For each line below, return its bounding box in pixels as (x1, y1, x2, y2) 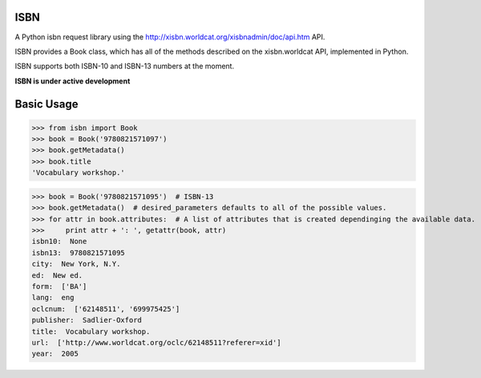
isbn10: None (31, 237, 87, 246)
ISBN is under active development (14, 76, 131, 86)
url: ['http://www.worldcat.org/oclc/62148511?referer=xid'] (31, 338, 281, 347)
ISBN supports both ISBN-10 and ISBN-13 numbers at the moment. (14, 61, 235, 71)
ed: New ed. (31, 270, 83, 280)
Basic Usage (14, 97, 79, 111)
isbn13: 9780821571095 (31, 248, 126, 257)
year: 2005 (31, 349, 79, 359)
